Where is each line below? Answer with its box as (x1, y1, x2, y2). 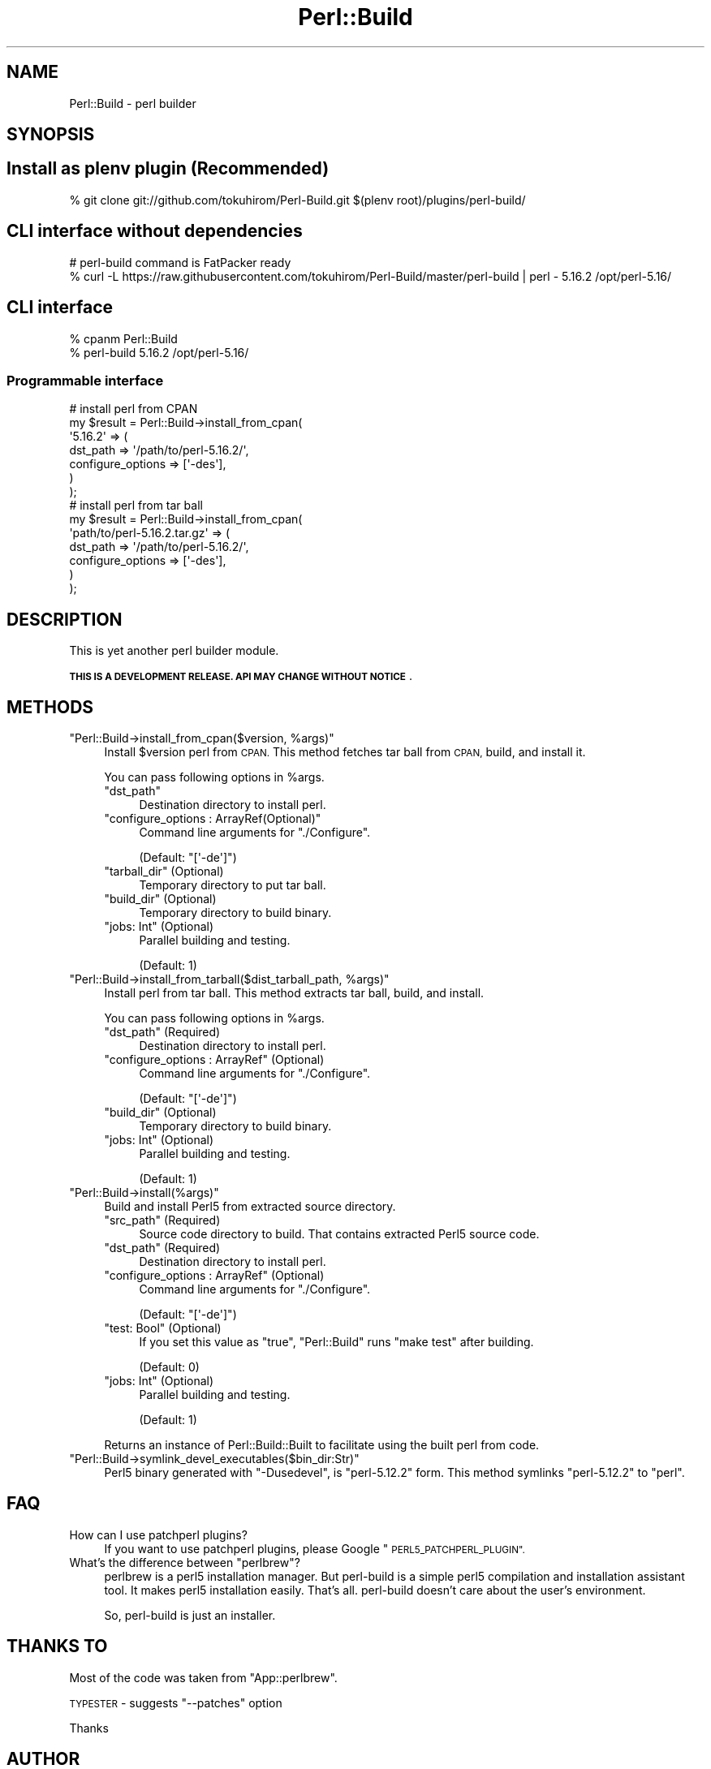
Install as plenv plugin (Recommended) (6, 158, 330, 179)
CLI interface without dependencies (6, 221, 303, 242)
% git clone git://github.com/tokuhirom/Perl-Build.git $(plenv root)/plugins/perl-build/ (69, 192, 526, 207)
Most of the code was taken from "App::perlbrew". (69, 1670, 338, 1685)
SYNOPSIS (6, 124, 95, 145)
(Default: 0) (139, 1359, 200, 1374)
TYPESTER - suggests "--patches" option (69, 1695, 282, 1710)
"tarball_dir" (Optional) (104, 863, 224, 878)
